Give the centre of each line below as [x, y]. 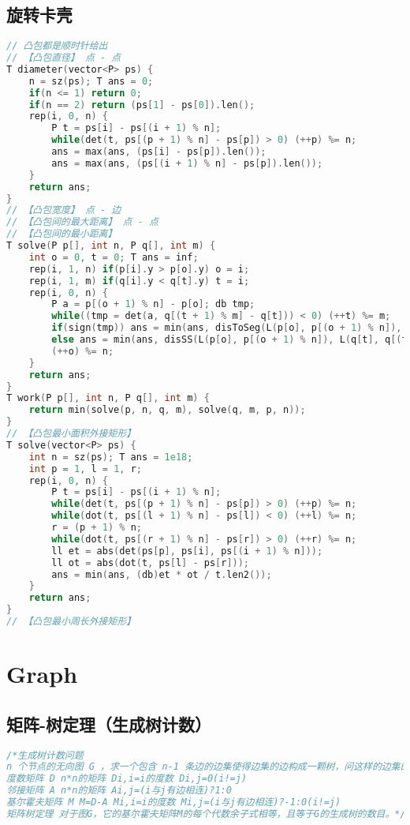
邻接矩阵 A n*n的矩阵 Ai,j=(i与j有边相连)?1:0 [119, 791]
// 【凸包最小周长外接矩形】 [71, 622]
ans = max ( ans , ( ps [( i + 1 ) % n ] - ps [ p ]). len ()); [187, 163]
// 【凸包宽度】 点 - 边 [64, 210]
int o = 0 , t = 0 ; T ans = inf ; [114, 257]
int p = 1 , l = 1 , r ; [85, 469]
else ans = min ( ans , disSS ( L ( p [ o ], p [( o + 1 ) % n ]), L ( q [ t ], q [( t [229, 340]
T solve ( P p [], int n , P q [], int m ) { [111, 246]
